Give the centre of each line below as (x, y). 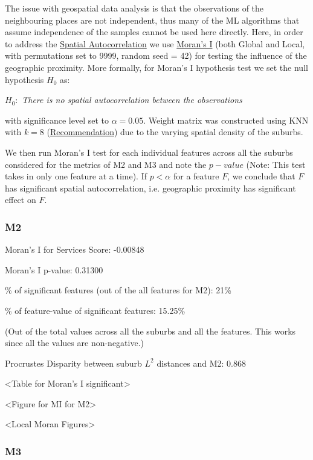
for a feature (196, 176)
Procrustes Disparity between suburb (73, 363)
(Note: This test (276, 164)
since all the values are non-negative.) (75, 343)
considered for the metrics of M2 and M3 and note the (106, 164)
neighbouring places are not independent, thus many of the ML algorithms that (152, 20)
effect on (21, 200)
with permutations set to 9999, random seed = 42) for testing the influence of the (156, 55)
